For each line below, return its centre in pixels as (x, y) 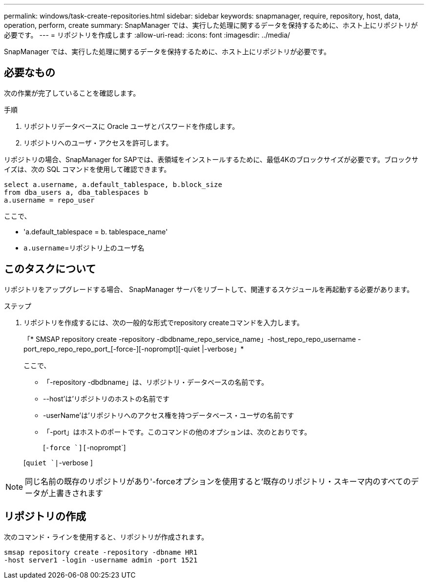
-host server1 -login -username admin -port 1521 (101, 560)
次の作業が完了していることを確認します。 (72, 93)
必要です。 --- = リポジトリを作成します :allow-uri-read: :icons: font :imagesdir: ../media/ (147, 35)
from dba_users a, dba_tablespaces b (76, 192)
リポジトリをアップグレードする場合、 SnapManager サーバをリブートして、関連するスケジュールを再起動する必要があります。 (209, 289)
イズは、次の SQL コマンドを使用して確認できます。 (87, 169)
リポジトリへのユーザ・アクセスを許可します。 (98, 143)
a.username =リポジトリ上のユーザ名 (84, 248)
